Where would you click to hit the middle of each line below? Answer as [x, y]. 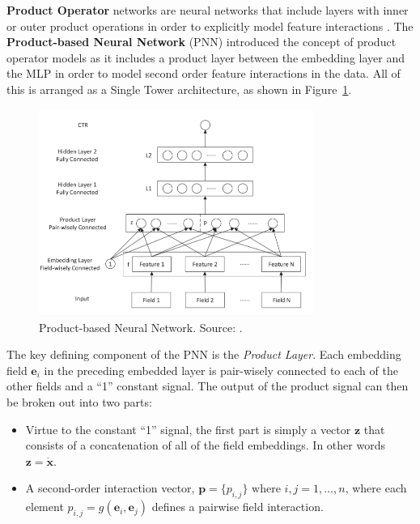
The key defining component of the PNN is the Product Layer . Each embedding [204, 354]
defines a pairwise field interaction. [238, 507]
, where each [376, 488]
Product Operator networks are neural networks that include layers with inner [208, 10]
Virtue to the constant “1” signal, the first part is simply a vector [188, 429]
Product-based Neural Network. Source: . [141, 327]
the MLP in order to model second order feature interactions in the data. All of [204, 73]
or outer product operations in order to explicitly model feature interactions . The [210, 26]
